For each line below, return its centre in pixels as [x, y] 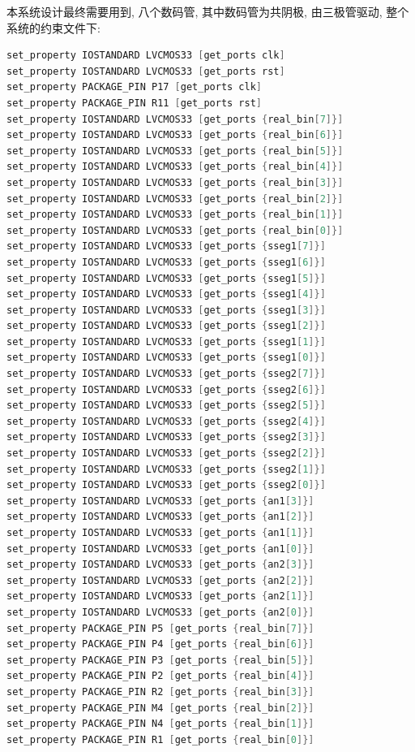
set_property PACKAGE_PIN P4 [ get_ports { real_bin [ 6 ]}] [160, 644]
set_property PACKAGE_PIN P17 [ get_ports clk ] [135, 87]
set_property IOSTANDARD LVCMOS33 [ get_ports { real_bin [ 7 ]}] [175, 119]
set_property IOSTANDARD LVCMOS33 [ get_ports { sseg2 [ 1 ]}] [166, 469]
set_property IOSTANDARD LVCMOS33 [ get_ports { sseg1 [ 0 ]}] [166, 358]
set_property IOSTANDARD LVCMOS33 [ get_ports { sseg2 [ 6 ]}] [166, 389]
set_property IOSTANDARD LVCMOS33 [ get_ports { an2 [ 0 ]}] [160, 612]
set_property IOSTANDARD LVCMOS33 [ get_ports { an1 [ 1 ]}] [160, 533]
